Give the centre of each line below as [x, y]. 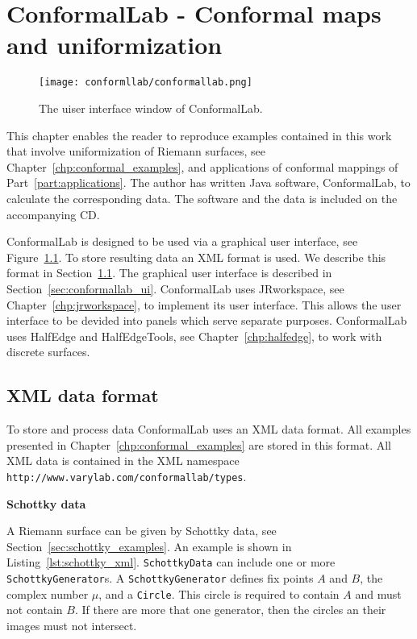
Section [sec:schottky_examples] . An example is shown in [149, 546]
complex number [48, 593]
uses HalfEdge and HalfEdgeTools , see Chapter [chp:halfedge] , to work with [194, 336]
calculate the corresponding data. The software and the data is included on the [202, 198]
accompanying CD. [53, 214]
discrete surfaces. [48, 352]
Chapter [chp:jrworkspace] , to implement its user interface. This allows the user [204, 304]
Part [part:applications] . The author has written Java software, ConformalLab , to [208, 183]
